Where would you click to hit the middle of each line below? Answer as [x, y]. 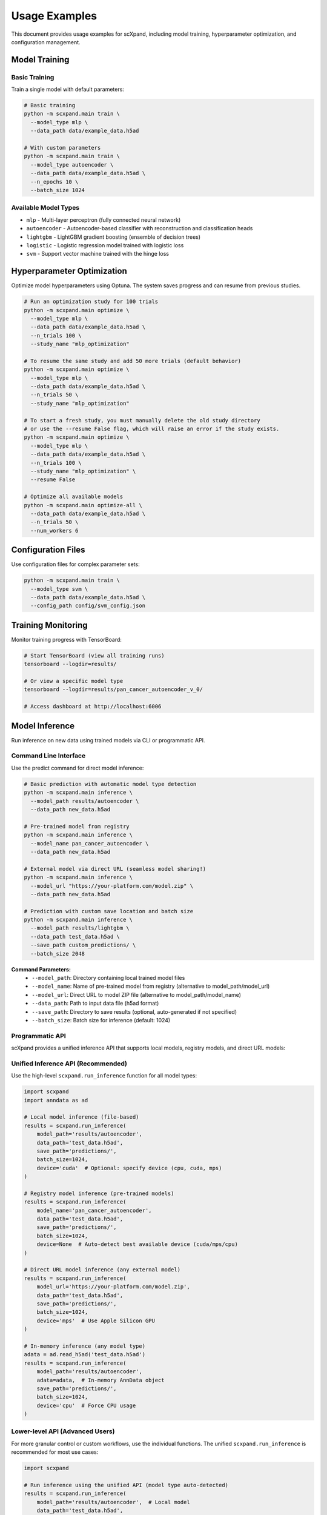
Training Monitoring [49, 625]
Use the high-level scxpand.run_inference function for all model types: [104, 1076]
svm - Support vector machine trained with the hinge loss [98, 254]
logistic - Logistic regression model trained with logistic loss [105, 245]
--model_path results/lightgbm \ [80, 928]
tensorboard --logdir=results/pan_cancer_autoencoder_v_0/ [113, 690]
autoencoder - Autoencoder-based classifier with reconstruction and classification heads [140, 228]
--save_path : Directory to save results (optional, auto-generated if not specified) [134, 1011]
